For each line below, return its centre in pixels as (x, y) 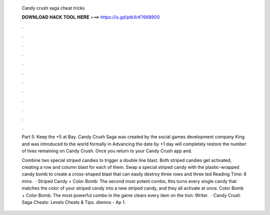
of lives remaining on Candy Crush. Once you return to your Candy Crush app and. (107, 151)
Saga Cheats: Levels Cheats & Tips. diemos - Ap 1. (74, 202)
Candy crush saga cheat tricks (53, 8)
